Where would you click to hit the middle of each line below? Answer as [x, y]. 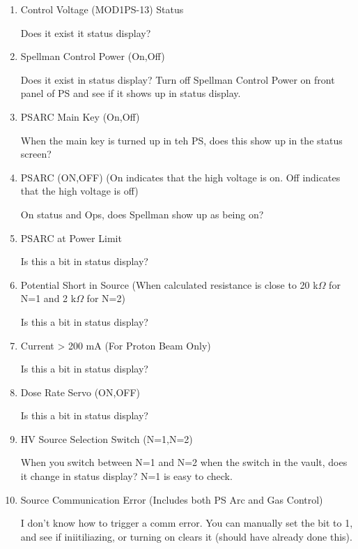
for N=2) [106, 298]
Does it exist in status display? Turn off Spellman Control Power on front [178, 79]
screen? [36, 154]
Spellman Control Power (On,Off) [93, 56]
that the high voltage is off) [79, 191]
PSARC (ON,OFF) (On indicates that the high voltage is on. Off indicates [180, 177]
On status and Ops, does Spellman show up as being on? [142, 214]
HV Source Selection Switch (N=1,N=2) [107, 438]
